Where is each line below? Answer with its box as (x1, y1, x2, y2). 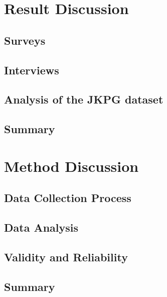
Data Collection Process (4, 190, 131, 206)
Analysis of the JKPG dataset (4, 91, 163, 107)
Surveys (4, 32, 46, 48)
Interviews (4, 62, 59, 77)
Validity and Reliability (4, 249, 128, 264)
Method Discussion (4, 155, 139, 176)
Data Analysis (4, 220, 79, 235)
